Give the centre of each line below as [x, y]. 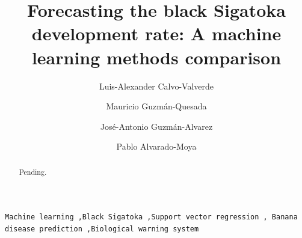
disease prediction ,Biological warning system [102, 229]
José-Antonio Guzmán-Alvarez [156, 126]
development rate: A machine [156, 33]
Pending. [33, 172]
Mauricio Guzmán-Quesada [156, 106]
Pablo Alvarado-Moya [156, 146]
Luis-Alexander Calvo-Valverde [156, 86]
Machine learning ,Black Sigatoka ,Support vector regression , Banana [151, 217]
